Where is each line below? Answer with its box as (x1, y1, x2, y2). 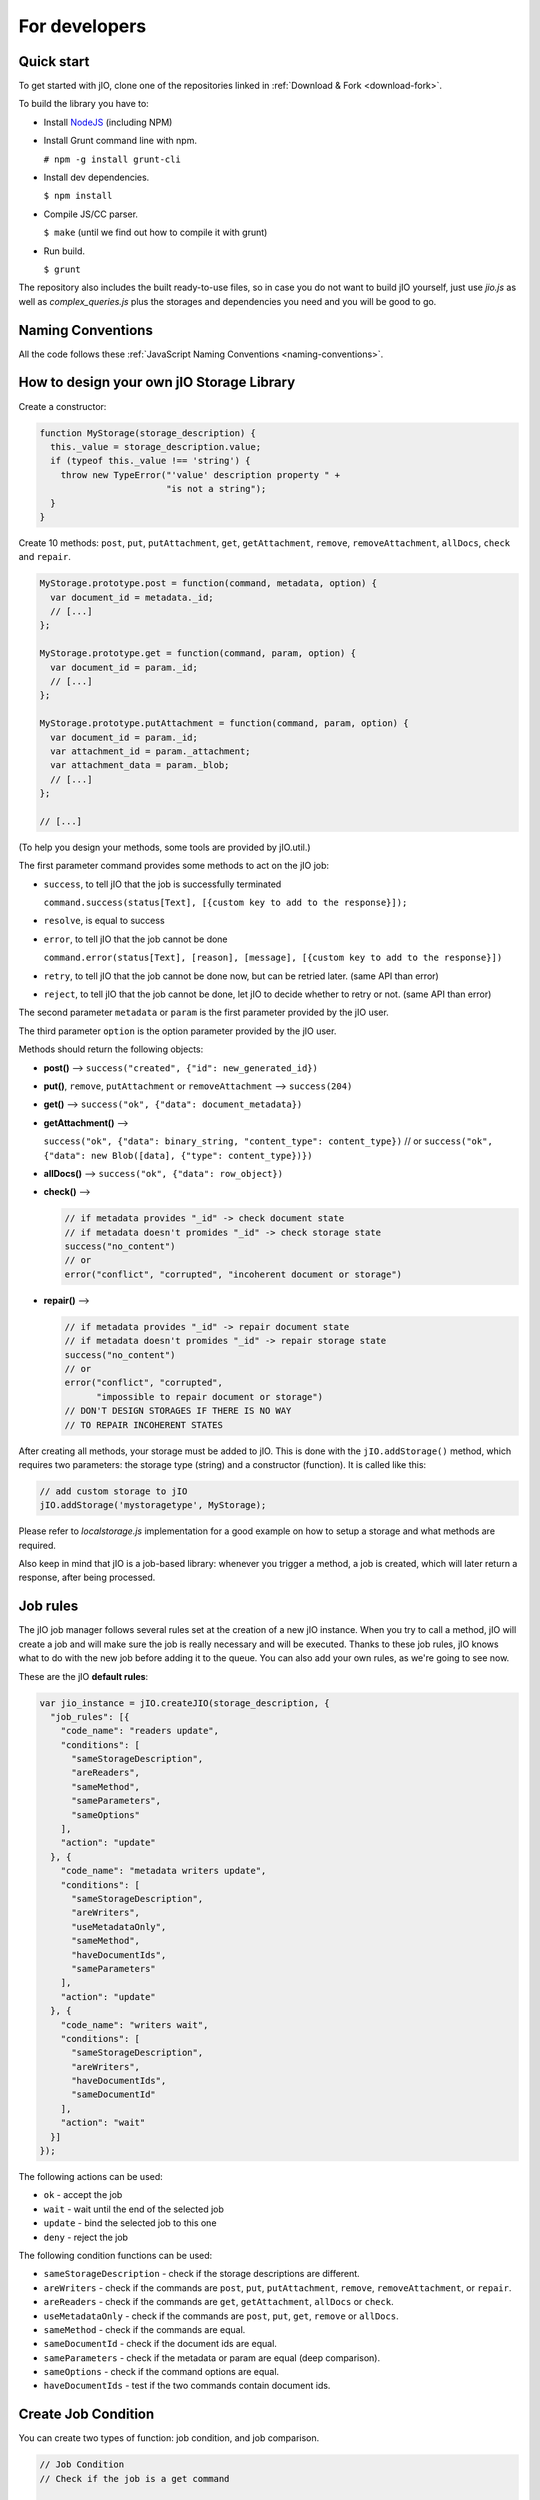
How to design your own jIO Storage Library (18, 374, 296, 391)
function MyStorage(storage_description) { (39, 427, 257, 439)
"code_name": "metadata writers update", (60, 1865, 267, 1877)
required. (18, 1539, 57, 1551)
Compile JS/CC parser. (43, 208, 139, 220)
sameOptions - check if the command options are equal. (43, 2366, 280, 2378)
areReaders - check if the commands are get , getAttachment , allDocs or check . (43, 2296, 394, 2308)
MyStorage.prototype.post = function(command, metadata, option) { (39, 578, 378, 589)
